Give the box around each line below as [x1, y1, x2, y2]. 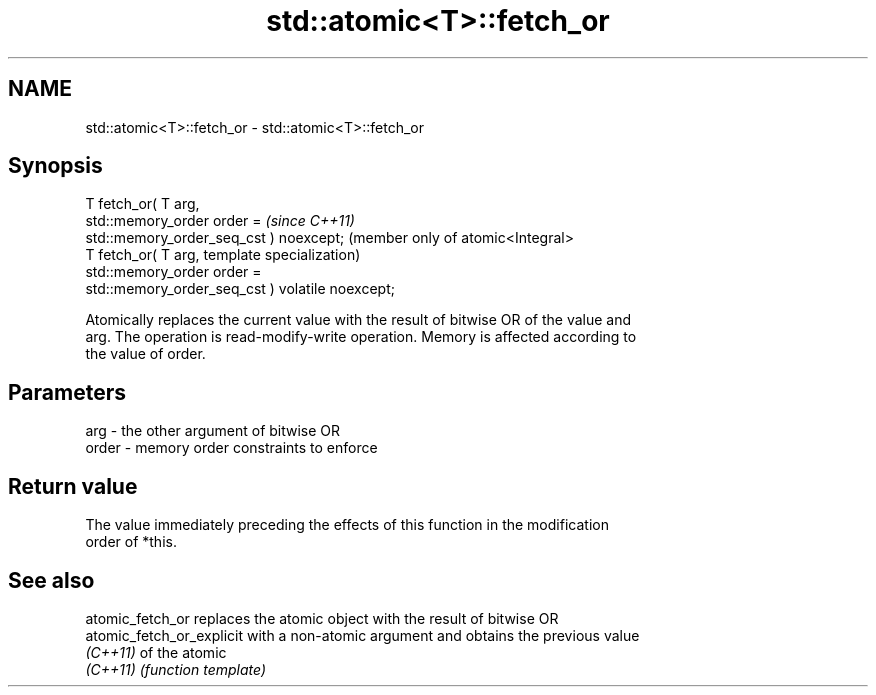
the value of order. [85, 345, 206, 363]
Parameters [8, 379, 126, 405]
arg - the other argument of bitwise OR [85, 422, 341, 440]
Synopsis [8, 153, 103, 179]
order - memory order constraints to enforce [85, 439, 378, 457]
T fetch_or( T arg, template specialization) [85, 246, 361, 264]
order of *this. [85, 533, 177, 551]
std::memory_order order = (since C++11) [85, 212, 355, 230]
